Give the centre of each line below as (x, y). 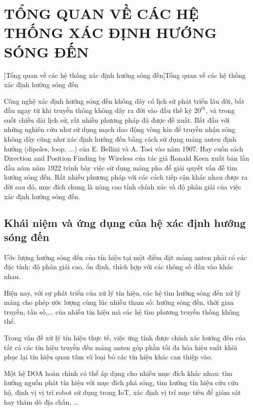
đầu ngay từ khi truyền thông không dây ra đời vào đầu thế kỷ (98, 110)
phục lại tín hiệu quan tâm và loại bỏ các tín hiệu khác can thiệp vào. (108, 357)
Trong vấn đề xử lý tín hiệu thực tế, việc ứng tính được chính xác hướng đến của (125, 337)
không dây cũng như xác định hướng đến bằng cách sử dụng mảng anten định (120, 139)
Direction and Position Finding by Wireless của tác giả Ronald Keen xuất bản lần (126, 158)
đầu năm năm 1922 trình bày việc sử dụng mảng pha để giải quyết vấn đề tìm (121, 167)
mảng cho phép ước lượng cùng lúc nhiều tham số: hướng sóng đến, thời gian (119, 302)
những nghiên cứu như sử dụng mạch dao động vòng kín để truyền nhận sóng (120, 129)
